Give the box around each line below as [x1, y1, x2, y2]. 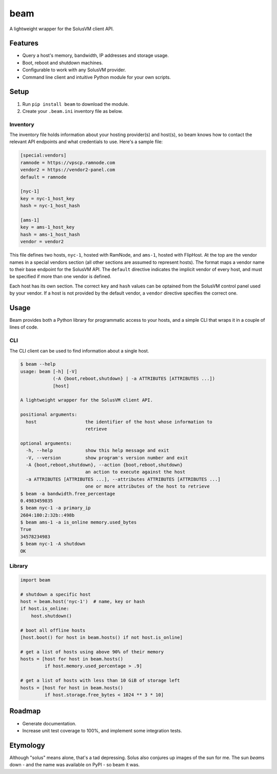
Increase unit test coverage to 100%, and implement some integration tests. [22, 727, 182, 733]
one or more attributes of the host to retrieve [85, 483, 210, 490]
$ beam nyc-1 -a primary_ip [20, 505, 91, 511]
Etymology [9, 741, 46, 749]
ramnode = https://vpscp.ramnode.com [20, 160, 115, 165]
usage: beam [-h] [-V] [20, 369, 77, 374]
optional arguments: [20, 440, 72, 446]
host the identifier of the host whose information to [26, 419, 213, 424]
